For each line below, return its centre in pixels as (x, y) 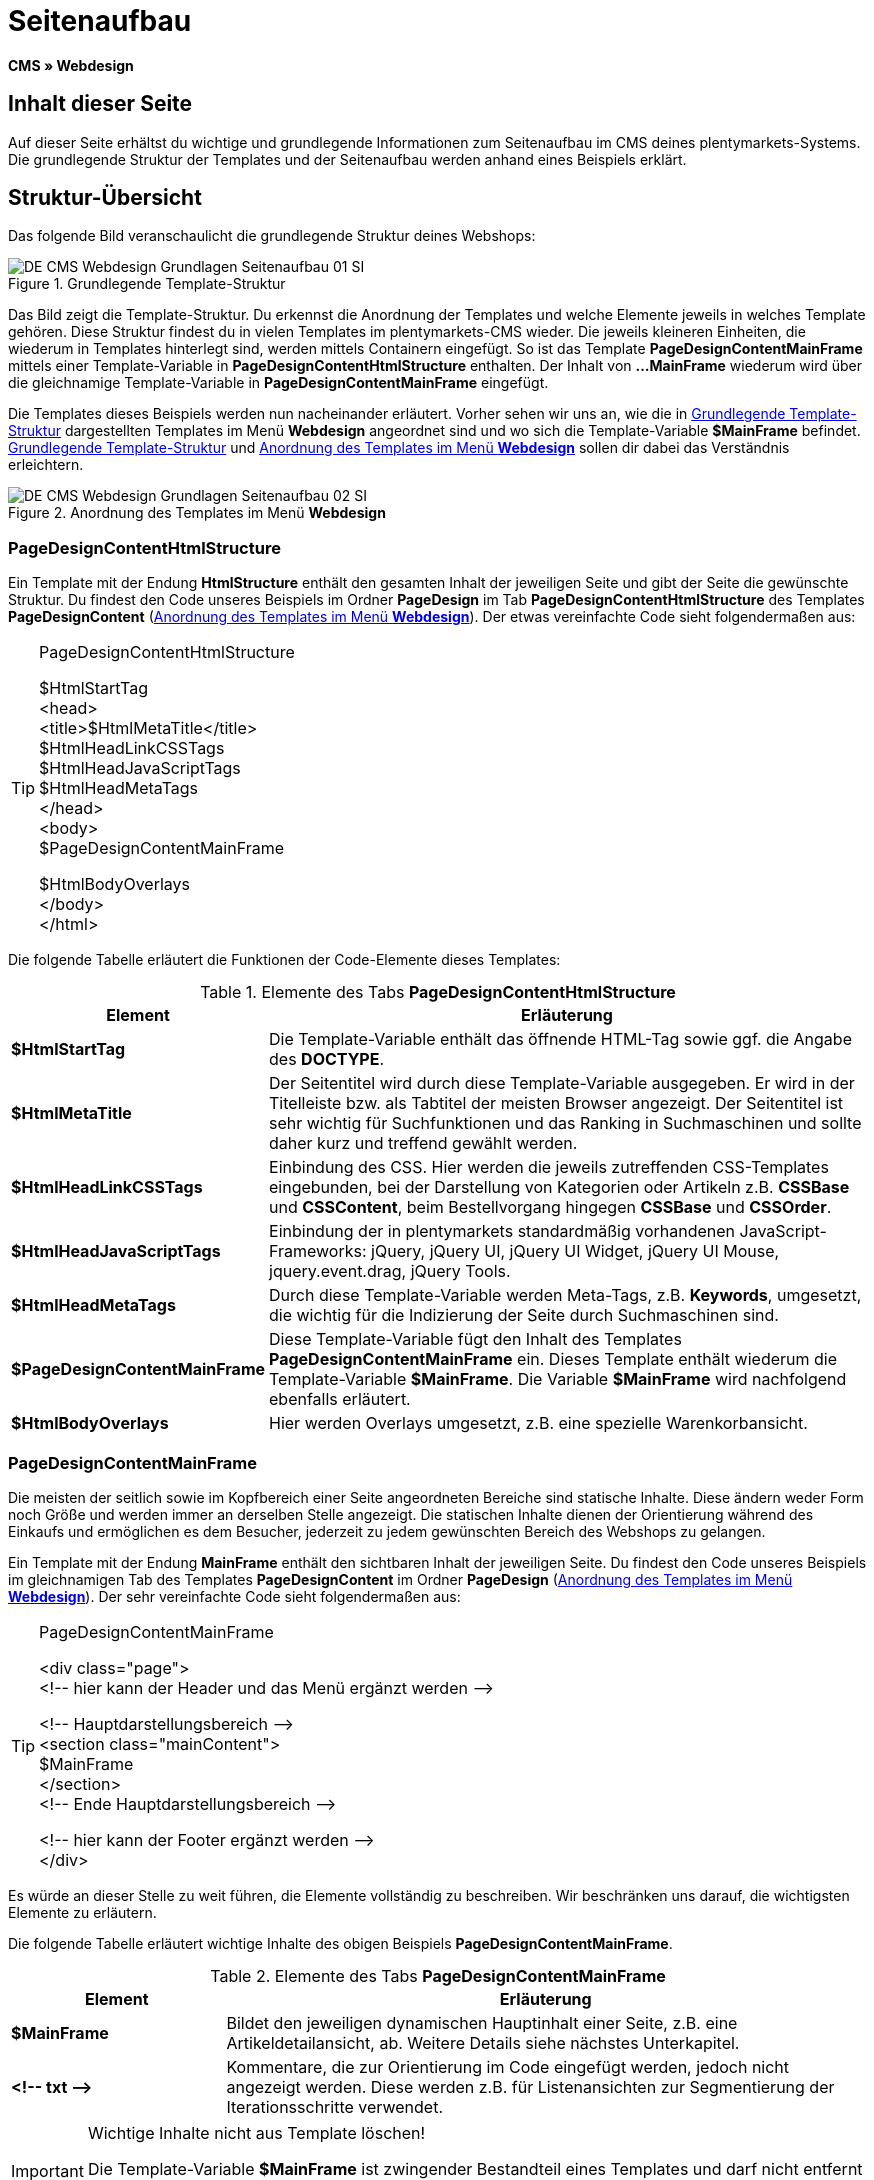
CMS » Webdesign (71, 65)
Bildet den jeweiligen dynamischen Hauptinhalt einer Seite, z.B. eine (482, 2022)
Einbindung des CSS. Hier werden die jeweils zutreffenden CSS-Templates (549, 1167)
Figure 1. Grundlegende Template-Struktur (147, 284)
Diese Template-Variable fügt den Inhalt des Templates (475, 1339)
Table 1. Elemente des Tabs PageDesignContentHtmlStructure (438, 992)
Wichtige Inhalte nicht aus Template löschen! (256, 2132)
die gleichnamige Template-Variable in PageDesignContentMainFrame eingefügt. (278, 383)
